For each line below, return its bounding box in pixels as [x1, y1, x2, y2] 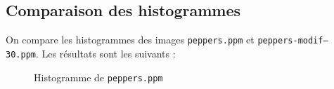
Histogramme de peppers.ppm [34, 69, 163, 84]
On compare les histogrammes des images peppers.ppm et [6, 32, 255, 47]
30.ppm [6, 49, 36, 60]
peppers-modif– [257, 36, 328, 46]
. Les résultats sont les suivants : [35, 46, 176, 60]
